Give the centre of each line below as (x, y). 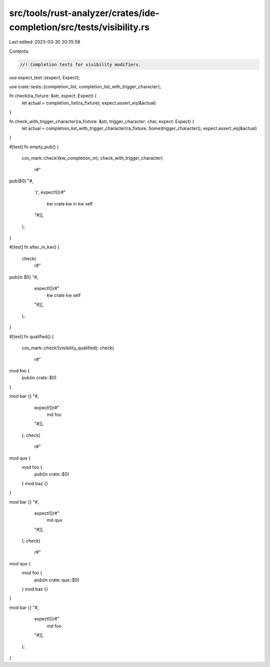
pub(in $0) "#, (24, 277)
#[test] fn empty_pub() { (34, 147)
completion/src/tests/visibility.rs (79, 27)
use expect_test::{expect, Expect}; (44, 77)
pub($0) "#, (21, 181)
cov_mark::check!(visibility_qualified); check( (68, 348)
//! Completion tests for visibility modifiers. (80, 64)
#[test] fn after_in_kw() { (34, 247)
